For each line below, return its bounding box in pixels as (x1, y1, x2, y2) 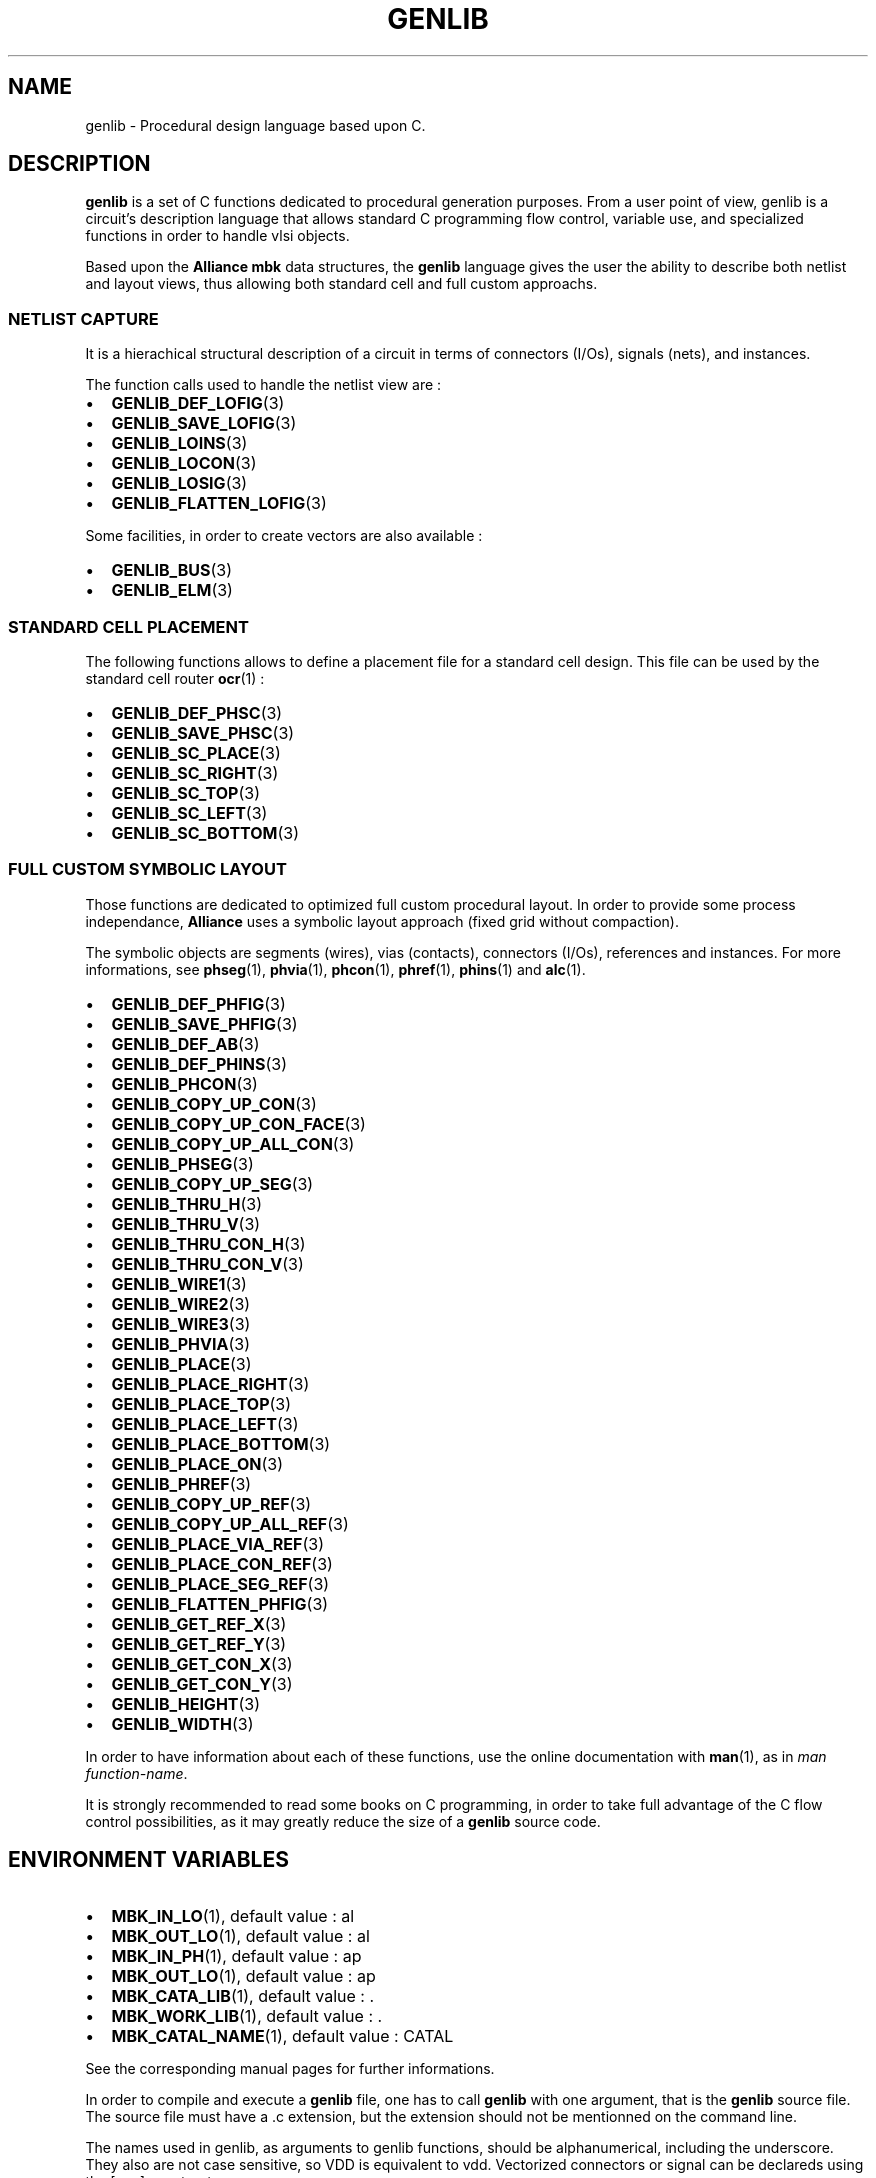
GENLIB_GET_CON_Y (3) (111, 1673, 293, 1694)
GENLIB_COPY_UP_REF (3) (111, 1493, 312, 1514)
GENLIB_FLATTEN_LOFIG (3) (111, 493, 327, 514)
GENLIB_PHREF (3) (111, 1473, 252, 1494)
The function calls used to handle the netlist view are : (85, 376, 442, 394)
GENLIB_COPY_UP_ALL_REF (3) (111, 1513, 349, 1534)
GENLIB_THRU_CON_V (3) (111, 1253, 304, 1274)
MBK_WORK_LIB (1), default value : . (111, 2005, 383, 2026)
